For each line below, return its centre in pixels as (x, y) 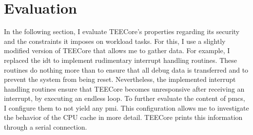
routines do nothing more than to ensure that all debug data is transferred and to (126, 69)
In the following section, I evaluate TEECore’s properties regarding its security (122, 31)
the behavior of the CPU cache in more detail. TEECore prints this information (123, 117)
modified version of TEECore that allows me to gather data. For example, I (117, 50)
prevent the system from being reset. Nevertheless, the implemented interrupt (120, 79)
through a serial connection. (46, 127)
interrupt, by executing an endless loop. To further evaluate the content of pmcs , (125, 98)
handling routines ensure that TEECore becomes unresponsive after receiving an (124, 88)
